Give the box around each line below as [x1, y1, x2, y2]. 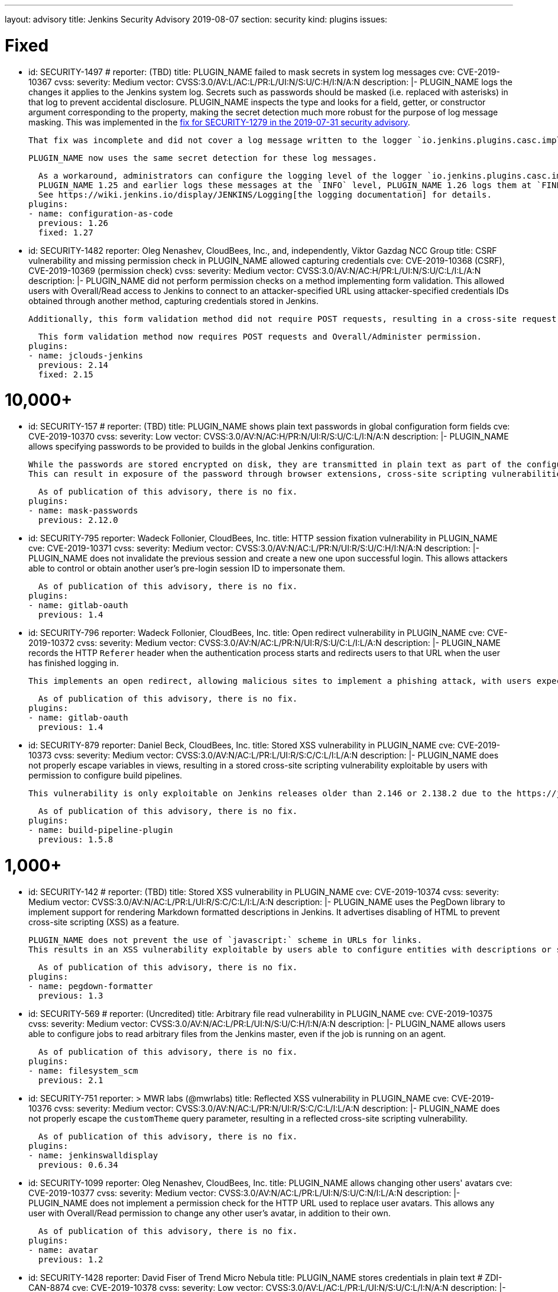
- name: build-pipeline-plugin [28, 825, 173, 835]
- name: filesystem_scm [28, 1065, 138, 1075]
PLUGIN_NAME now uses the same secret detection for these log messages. [28, 153, 378, 163]
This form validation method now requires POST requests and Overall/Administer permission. [38, 331, 482, 341]
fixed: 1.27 [38, 227, 93, 237]
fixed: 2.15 [38, 369, 93, 379]
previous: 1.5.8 [38, 835, 113, 844]
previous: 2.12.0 [38, 515, 118, 525]
